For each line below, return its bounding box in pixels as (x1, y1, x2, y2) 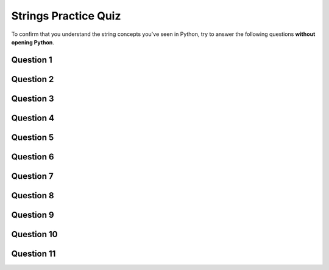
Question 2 (11, 74, 54, 85)
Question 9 (11, 210, 54, 220)
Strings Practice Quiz (11, 9, 121, 22)
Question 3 (11, 93, 54, 103)
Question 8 (11, 190, 54, 201)
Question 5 (11, 132, 54, 142)
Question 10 (11, 229, 58, 240)
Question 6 (11, 151, 54, 162)
